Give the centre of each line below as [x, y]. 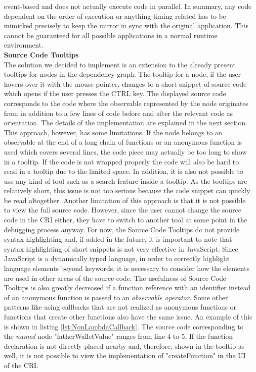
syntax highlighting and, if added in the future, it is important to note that [118, 239]
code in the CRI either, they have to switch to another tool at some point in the [126, 220]
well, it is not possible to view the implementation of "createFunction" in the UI [125, 355]
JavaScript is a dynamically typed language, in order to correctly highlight [117, 258]
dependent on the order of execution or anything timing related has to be [115, 16]
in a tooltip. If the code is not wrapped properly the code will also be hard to [122, 161]
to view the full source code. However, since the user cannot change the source [123, 210]
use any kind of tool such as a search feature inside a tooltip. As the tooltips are [126, 181]
